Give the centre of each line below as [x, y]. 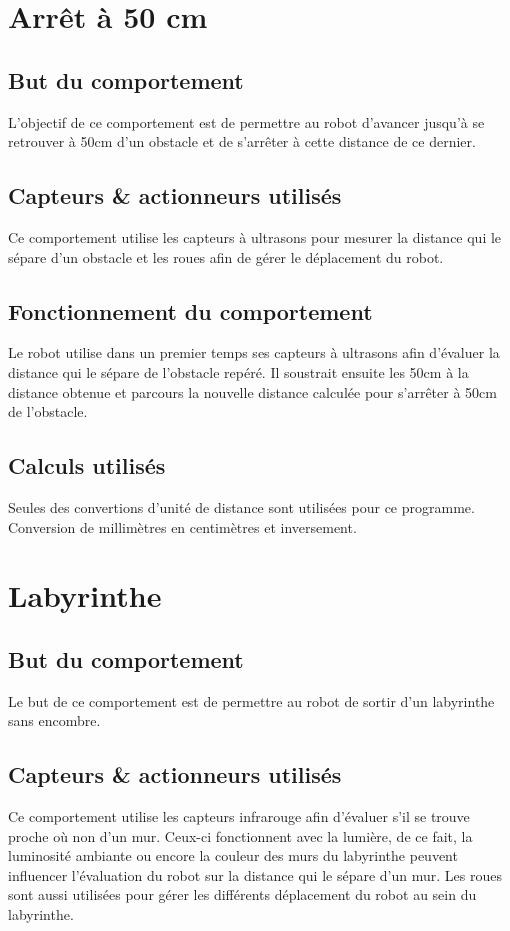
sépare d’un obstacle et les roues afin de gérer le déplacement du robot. [226, 256]
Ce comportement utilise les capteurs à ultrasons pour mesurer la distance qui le [255, 236]
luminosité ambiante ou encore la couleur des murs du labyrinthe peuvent [233, 855]
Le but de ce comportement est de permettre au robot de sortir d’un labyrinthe [251, 700]
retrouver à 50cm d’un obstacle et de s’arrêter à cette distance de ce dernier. [242, 141]
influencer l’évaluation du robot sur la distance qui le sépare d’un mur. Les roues [255, 874]
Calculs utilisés [87, 465]
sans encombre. [54, 720]
